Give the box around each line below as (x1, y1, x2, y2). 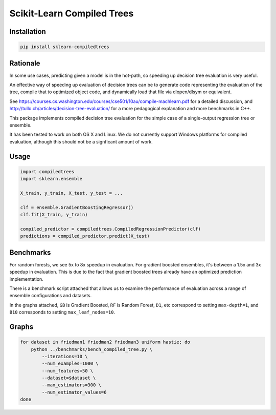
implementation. (9, 276, 43, 282)
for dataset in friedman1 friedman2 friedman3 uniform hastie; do (20, 339, 190, 345)
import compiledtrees (20, 169, 75, 174)
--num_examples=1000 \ (41, 361, 99, 366)
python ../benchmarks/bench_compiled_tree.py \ (31, 346, 153, 352)
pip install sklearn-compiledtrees (20, 44, 109, 50)
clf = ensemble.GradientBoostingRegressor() (20, 204, 134, 210)
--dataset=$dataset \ (41, 375, 96, 381)
